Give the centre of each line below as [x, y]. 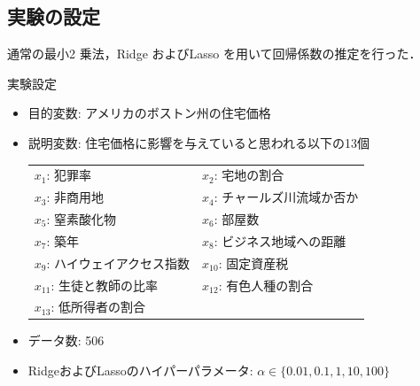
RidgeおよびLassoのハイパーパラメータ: [140, 371]
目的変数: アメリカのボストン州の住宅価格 [149, 113]
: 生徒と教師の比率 [104, 285]
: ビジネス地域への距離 [280, 240]
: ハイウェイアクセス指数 [118, 262]
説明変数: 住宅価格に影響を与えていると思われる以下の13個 [198, 142]
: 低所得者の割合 [98, 307]
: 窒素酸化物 [82, 219]
